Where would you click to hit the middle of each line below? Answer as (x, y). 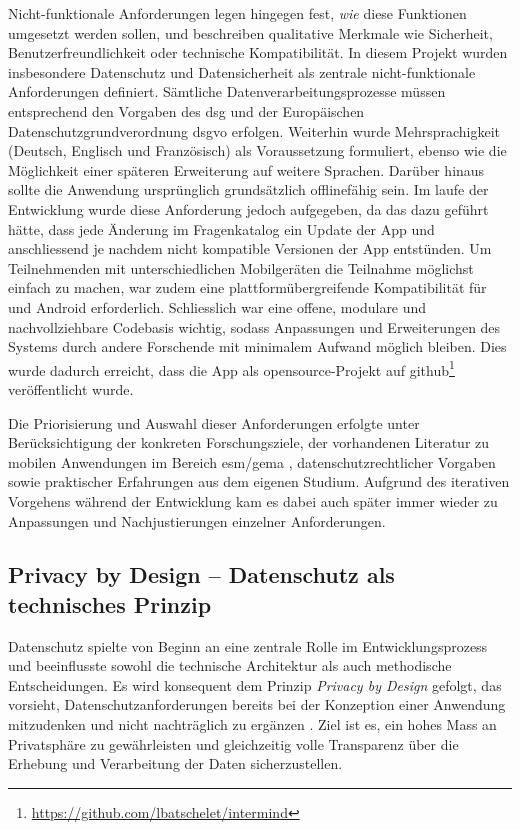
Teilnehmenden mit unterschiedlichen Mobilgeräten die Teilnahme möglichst (241, 267)
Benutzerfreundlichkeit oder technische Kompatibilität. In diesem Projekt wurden (258, 52)
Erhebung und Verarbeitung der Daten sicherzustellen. (175, 763)
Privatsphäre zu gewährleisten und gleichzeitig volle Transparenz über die (233, 743)
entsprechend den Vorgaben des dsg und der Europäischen (186, 110)
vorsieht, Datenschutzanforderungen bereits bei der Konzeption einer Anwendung (257, 704)
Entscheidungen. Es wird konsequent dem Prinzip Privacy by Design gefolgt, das (255, 684)
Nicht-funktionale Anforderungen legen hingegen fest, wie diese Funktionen (237, 13)
